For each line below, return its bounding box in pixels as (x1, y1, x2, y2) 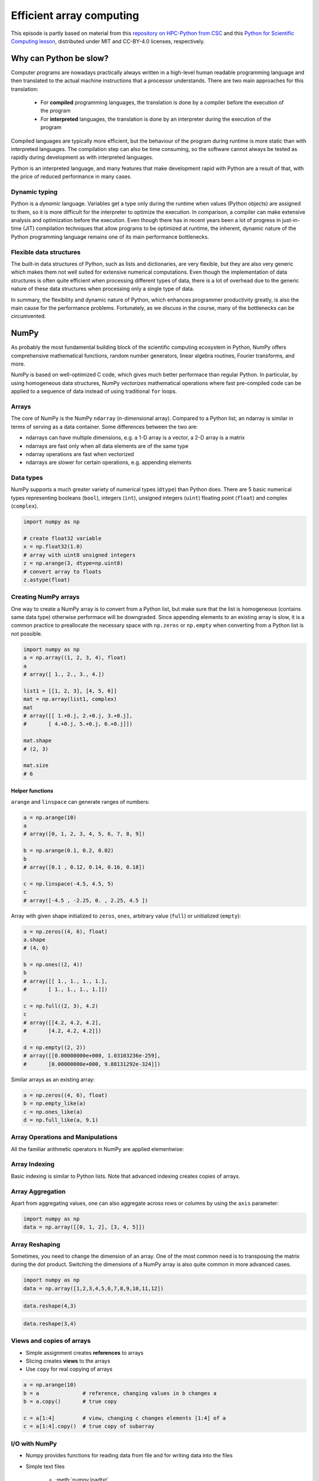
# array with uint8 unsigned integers (23, 552, 136, 558)
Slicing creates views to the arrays (25, 1357, 110, 1365)
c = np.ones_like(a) (23, 1108, 83, 1115)
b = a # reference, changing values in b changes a (23, 1390, 217, 1396)
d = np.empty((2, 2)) (23, 1044, 86, 1051)
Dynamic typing (11, 187, 58, 195)
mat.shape (23, 738, 52, 744)
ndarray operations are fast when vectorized (25, 450, 134, 457)
